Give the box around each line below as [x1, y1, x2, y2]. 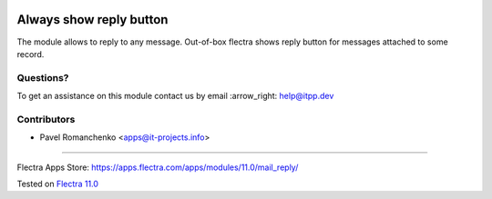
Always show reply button [16, 12, 169, 27]
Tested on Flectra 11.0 [16, 178, 99, 189]
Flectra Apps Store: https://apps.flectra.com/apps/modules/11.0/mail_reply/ [16, 162, 299, 173]
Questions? [16, 71, 69, 84]
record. [16, 48, 45, 59]
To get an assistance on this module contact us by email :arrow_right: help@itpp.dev [16, 91, 334, 102]
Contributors [16, 113, 76, 125]
